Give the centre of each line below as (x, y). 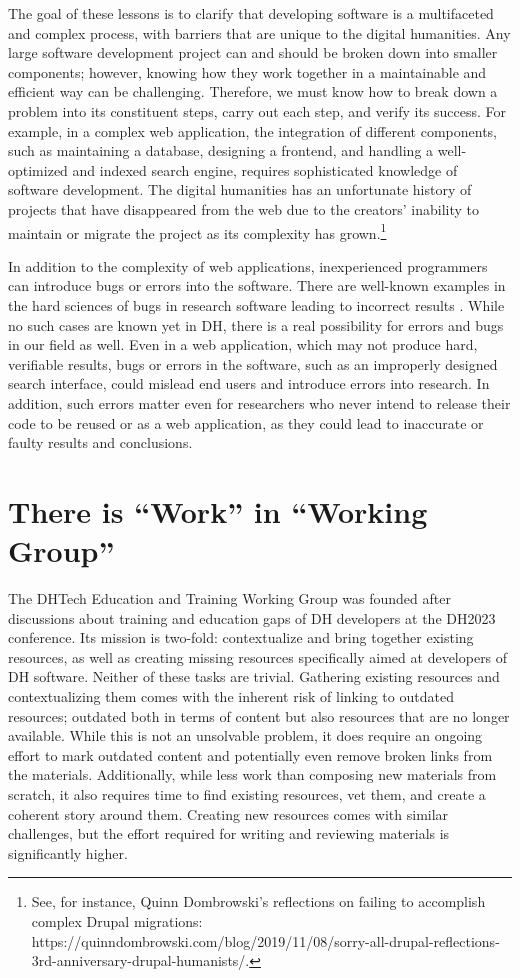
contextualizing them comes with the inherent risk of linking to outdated (231, 696)
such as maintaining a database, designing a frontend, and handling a (221, 150)
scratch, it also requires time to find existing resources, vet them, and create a (247, 793)
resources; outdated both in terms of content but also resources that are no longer (259, 715)
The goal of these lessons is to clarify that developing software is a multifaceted (251, 13)
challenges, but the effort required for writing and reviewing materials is (229, 833)
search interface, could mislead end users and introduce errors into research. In (249, 383)
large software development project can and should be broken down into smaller (253, 52)
